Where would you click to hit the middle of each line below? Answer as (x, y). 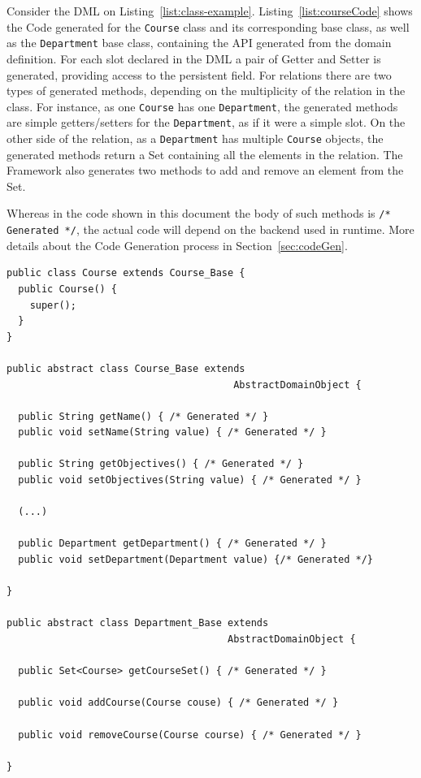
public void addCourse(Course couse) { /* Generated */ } (178, 703)
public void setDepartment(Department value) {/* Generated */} (196, 560)
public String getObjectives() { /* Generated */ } (161, 464)
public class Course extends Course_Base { (126, 273)
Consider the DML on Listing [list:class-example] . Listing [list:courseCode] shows (210, 11)
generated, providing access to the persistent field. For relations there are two (199, 74)
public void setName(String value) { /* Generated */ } (172, 432)
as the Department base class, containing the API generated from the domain (199, 43)
